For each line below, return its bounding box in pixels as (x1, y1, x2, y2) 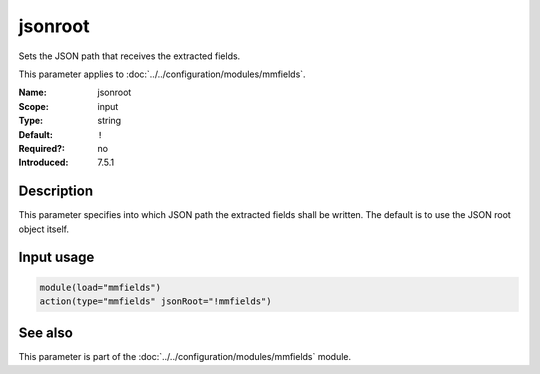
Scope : (18, 100, 49, 112)
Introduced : (18, 156, 69, 169)
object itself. (18, 223, 70, 235)
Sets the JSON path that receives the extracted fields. (18, 50, 241, 62)
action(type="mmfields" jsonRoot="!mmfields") (39, 295, 272, 307)
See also (18, 325, 74, 342)
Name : (18, 86, 47, 99)
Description (18, 183, 94, 200)
